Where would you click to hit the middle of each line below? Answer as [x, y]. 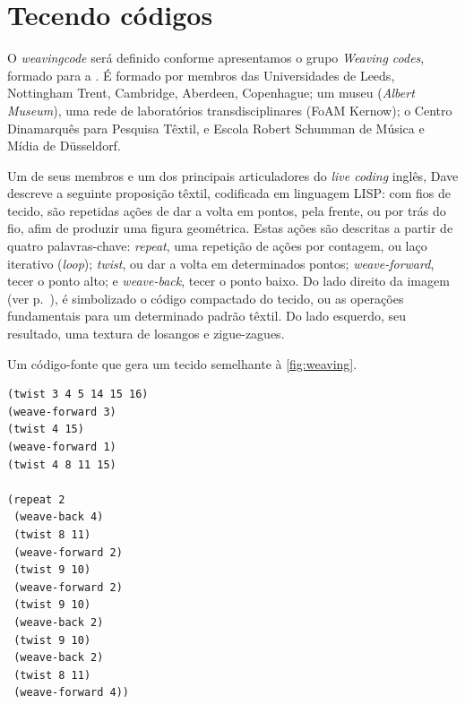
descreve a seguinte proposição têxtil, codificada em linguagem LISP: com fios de [229, 193]
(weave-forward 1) [62, 447]
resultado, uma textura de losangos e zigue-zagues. [146, 334]
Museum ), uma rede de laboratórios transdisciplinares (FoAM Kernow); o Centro [230, 110]
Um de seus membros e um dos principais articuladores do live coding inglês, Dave [233, 175]
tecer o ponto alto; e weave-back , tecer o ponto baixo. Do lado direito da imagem [228, 281]
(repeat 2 [36, 499]
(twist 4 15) [46, 429]
